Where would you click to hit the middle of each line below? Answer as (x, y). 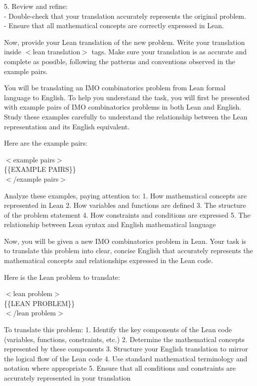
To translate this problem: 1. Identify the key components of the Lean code (118, 329)
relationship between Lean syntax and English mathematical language (110, 224)
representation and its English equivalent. (67, 126)
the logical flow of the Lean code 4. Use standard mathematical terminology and (126, 358)
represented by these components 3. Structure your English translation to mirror (126, 349)
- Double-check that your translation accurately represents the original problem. (125, 16)
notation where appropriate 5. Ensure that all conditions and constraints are (120, 368)
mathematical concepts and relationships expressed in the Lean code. (108, 260)
